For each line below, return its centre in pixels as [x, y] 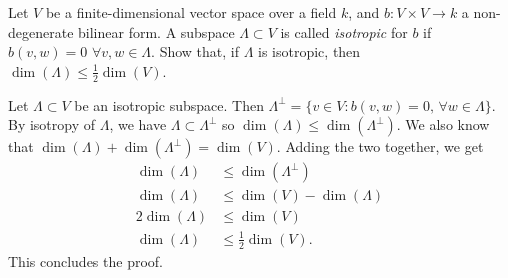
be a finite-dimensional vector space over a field [191, 12]
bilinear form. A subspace [156, 31]
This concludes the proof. [85, 260]
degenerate [41, 31]
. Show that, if [195, 51]
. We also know [443, 124]
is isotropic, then [309, 51]
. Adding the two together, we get [380, 146]
